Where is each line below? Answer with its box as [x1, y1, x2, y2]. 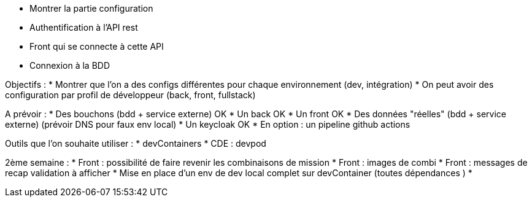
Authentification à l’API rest [29, 22, 138, 33]
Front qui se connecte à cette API [29, 41, 164, 52]
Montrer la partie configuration [29, 3, 153, 14]
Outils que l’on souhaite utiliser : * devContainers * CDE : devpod [5, 138, 266, 149]
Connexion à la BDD [29, 60, 110, 71]
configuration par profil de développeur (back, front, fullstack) [5, 90, 256, 100]
